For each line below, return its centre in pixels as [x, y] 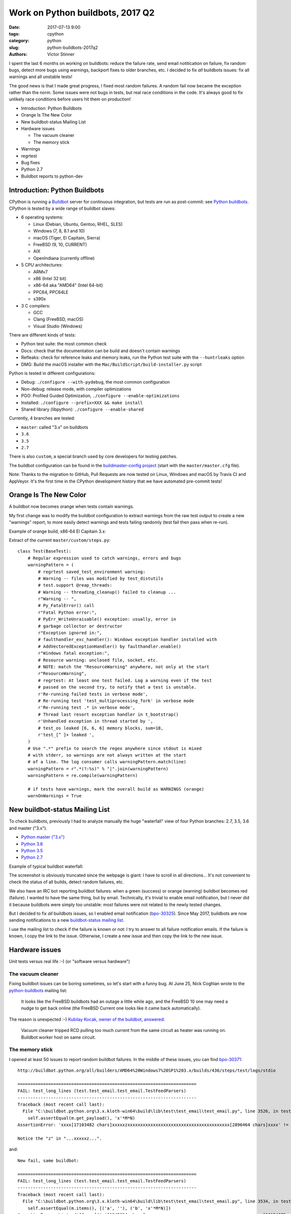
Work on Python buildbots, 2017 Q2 [82, 13]
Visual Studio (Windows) [58, 326]
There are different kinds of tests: [42, 335]
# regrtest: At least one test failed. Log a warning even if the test [125, 680]
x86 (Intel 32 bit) [50, 278]
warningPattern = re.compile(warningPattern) [83, 776]
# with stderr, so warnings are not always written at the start [107, 755]
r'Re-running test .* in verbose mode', [87, 708]
